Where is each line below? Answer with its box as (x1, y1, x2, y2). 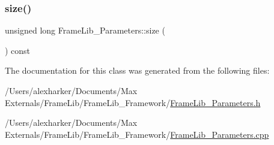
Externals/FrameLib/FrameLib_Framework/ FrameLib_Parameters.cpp (5, 128, 269, 140)
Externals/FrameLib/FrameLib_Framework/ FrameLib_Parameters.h (5, 96, 261, 108)
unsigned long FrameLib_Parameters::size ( (5, 24, 165, 37)
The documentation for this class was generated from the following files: (5, 64, 270, 77)
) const (5, 44, 31, 56)
